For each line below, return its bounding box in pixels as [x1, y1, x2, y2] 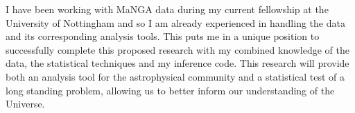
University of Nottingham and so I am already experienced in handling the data [6, 15, 345, 30]
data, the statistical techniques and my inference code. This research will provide [6, 56, 349, 70]
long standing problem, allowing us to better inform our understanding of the [6, 83, 335, 97]
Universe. [6, 96, 45, 111]
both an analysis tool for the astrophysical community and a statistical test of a [6, 69, 345, 83]
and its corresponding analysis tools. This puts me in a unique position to [6, 29, 320, 43]
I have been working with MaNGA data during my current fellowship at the [6, 2, 329, 16]
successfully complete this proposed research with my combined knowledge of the [6, 42, 349, 56]
